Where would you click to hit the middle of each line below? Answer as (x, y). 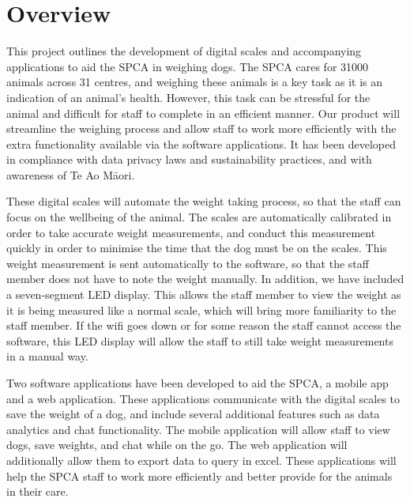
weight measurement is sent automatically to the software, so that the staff (188, 263)
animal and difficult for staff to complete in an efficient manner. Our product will (203, 113)
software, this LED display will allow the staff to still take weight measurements (200, 340)
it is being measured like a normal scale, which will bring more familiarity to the (201, 310)
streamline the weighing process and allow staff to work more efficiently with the (201, 128)
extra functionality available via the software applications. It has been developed (201, 143)
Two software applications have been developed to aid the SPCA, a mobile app (197, 383)
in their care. (38, 491)
